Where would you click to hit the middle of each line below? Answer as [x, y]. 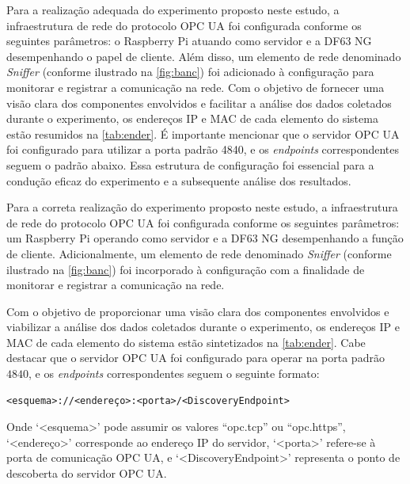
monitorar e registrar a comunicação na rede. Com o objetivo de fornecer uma [196, 87]
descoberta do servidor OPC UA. [87, 473]
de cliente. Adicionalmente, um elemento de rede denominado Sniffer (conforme [199, 253]
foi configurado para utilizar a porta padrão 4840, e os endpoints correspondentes [203, 149]
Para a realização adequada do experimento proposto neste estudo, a [173, 10]
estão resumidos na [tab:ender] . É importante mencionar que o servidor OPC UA [203, 133]
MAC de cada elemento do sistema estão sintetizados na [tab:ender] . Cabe [186, 342]
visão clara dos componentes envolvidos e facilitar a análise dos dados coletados [199, 103]
